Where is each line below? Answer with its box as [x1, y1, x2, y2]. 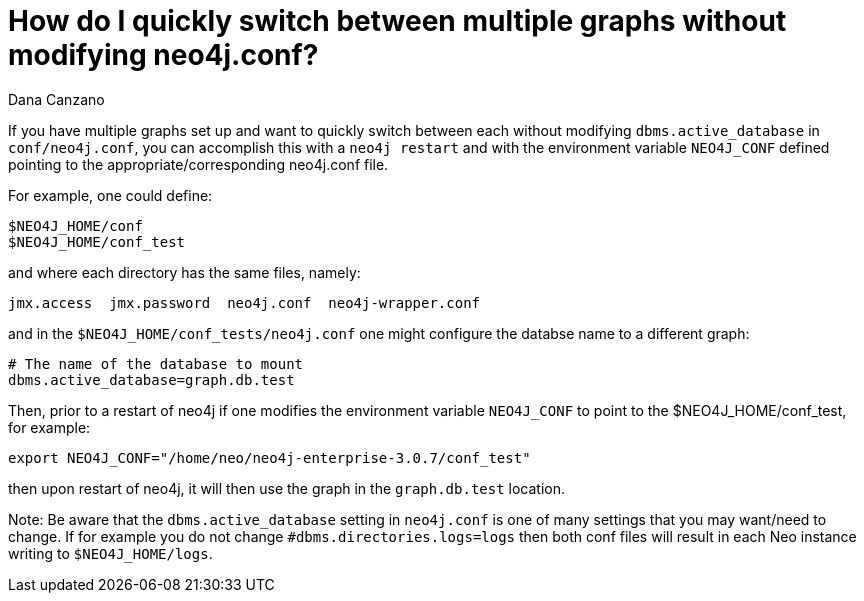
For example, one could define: [8, 186, 213, 204]
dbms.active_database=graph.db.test [8, 371, 295, 388]
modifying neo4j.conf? [8, 38, 319, 72]
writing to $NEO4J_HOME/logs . [8, 544, 213, 562]
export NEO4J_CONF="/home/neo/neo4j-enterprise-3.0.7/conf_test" [8, 449, 531, 466]
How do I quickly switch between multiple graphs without [8, 4, 787, 38]
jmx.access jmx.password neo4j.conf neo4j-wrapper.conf [8, 294, 481, 311]
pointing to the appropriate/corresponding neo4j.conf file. [8, 155, 389, 173]
